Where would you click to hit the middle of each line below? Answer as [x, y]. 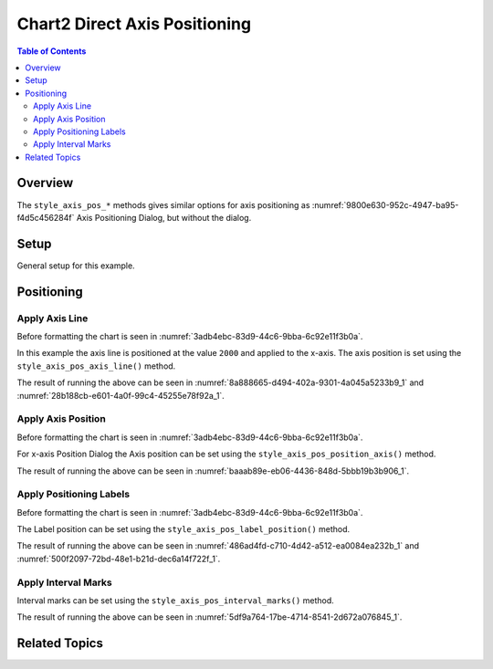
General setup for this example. [76, 266]
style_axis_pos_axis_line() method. [96, 366]
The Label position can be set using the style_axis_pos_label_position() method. [184, 529]
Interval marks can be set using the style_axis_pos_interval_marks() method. [176, 600]
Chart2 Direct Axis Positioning [134, 24]
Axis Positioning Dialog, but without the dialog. [164, 217]
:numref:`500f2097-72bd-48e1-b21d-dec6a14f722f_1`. [119, 559]
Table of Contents [52, 51]
